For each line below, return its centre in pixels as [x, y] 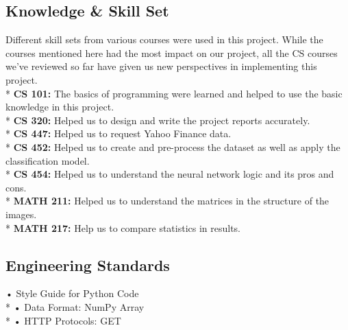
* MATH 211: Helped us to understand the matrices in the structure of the [167, 201]
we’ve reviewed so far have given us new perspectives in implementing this [161, 66]
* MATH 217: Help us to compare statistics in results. [123, 227]
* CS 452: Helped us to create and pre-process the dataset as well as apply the [173, 146]
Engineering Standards [88, 264]
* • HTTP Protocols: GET [63, 320]
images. [21, 214]
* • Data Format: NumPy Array [75, 306]
